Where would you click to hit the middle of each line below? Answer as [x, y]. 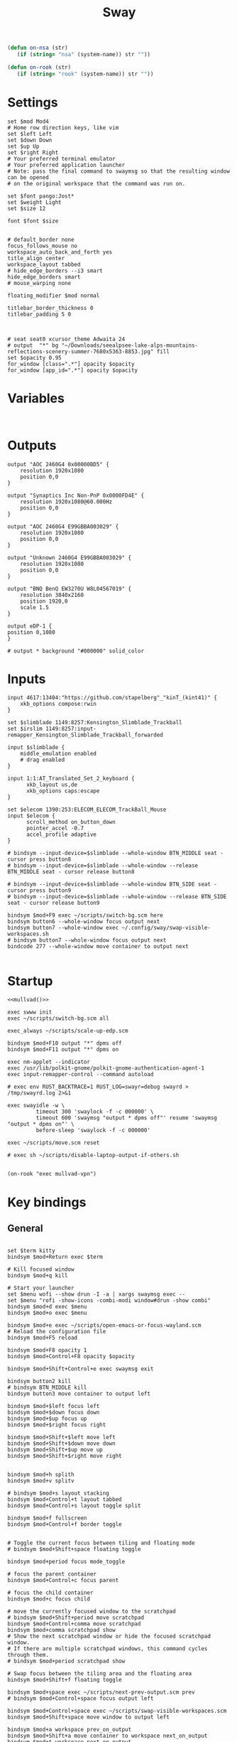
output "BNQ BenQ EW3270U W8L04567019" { [70, 588]
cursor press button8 [39, 860]
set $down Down [30, 140]
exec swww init [30, 1012]
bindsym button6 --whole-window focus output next [84, 922]
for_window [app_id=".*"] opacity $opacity [73, 370]
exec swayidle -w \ [36, 1106]
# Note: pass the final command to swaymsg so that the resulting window [119, 171]
